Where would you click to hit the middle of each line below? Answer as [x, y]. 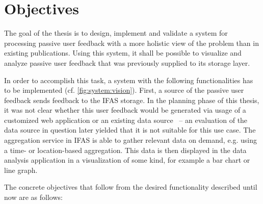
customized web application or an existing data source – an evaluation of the [126, 120]
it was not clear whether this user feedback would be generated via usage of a [125, 110]
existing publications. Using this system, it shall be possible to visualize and [123, 53]
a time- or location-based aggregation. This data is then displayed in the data [125, 150]
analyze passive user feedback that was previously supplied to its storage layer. [127, 62]
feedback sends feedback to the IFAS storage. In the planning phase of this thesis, [132, 100]
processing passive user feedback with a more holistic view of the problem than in [131, 43]
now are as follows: [33, 197]
